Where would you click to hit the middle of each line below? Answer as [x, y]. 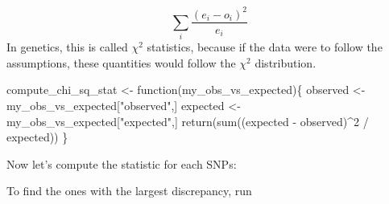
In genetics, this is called [67, 47]
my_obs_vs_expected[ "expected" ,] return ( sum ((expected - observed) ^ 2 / [188, 121]
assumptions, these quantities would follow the [121, 62]
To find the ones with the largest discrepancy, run [129, 191]
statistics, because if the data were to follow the [265, 47]
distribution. [286, 62]
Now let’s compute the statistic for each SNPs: [122, 163]
